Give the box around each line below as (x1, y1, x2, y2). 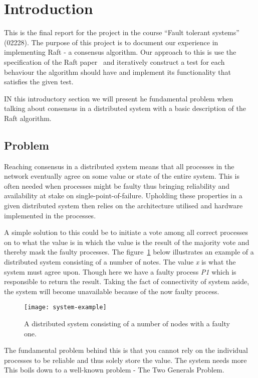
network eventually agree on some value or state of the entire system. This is (4, 171, 239, 181)
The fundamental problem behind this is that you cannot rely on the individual (4, 345, 248, 355)
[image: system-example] (24, 304, 107, 311)
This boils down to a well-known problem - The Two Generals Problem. (4, 364, 224, 375)
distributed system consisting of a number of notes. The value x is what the (4, 257, 236, 267)
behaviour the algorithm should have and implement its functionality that (4, 66, 231, 77)
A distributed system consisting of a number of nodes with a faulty (24, 318, 230, 329)
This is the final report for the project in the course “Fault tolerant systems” (4, 27, 239, 38)
